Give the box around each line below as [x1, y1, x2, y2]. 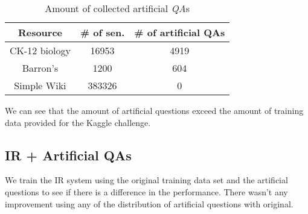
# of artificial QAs [134, 25, 225, 39]
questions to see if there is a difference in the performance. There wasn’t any [5, 185, 288, 198]
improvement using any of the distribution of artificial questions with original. [5, 197, 294, 210]
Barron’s [22, 61, 59, 75]
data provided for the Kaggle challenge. [5, 116, 151, 128]
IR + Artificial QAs [5, 145, 132, 164]
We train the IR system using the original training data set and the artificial [5, 174, 288, 186]
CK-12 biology [10, 43, 71, 57]
